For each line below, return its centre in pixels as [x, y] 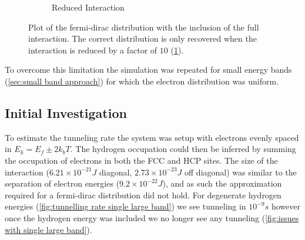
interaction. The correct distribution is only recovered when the [143, 38]
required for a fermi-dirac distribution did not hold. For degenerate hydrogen [143, 195]
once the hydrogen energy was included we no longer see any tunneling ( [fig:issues [152, 217]
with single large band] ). [48, 229]
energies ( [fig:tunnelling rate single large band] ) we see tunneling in [125, 206]
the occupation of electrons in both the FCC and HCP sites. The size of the [141, 160]
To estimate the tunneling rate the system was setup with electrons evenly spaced [152, 137]
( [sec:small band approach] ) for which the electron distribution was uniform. [142, 81]
